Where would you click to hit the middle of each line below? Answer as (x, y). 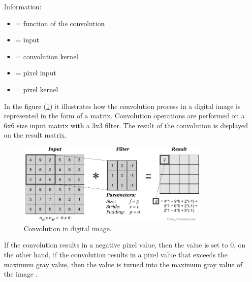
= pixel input (36, 73)
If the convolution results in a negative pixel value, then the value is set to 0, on (125, 245)
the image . (21, 274)
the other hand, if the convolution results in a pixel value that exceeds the (116, 255)
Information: (23, 6)
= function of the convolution (60, 23)
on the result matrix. (35, 135)
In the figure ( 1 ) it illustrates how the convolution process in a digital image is (122, 106)
